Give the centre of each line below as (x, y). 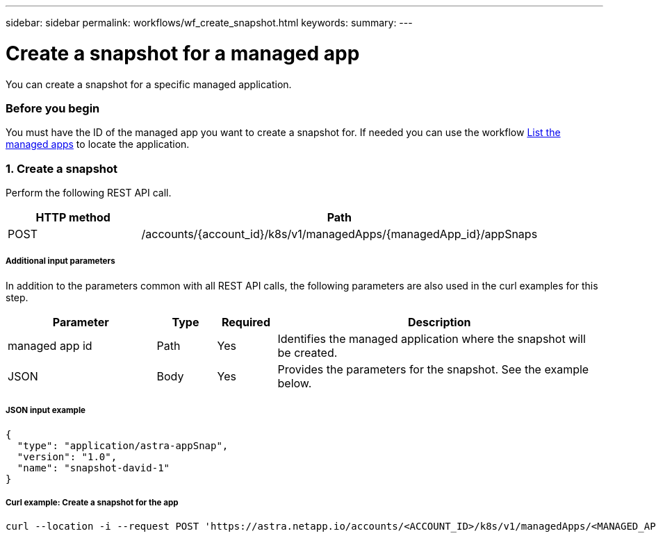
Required (246, 322)
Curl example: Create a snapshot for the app (92, 502)
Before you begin (53, 108)
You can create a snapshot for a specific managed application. (149, 84)
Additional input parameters (60, 261)
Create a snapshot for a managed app (183, 53)
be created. (307, 352)
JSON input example (46, 411)
